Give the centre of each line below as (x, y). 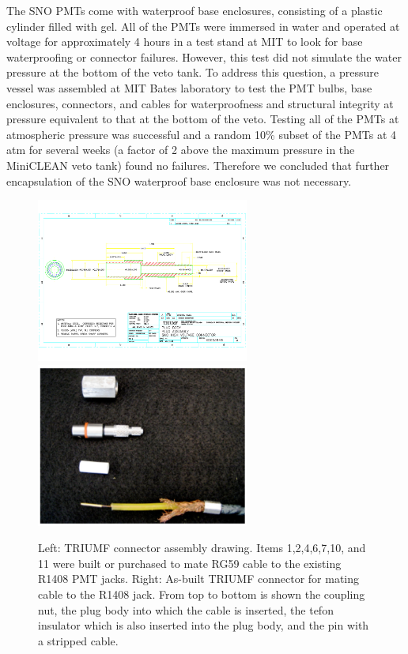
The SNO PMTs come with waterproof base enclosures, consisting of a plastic (195, 10)
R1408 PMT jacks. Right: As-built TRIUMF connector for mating (199, 579)
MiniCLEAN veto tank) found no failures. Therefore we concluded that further (198, 165)
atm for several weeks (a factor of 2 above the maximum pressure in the (181, 150)
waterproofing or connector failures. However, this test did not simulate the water (204, 56)
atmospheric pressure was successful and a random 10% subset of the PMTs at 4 (202, 134)
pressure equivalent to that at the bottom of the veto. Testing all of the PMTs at (203, 119)
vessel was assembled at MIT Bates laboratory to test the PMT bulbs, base (189, 87)
